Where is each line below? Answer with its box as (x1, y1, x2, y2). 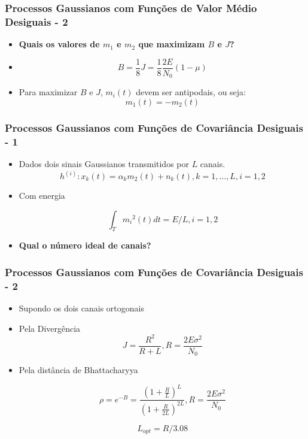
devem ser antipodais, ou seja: (136, 86, 246, 98)
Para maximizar (19, 86, 78, 98)
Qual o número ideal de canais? (19, 239, 151, 252)
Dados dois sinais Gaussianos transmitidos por (19, 157, 189, 169)
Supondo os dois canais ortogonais (19, 302, 144, 314)
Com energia (19, 189, 65, 202)
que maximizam (138, 38, 205, 50)
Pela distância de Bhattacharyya (19, 364, 138, 376)
